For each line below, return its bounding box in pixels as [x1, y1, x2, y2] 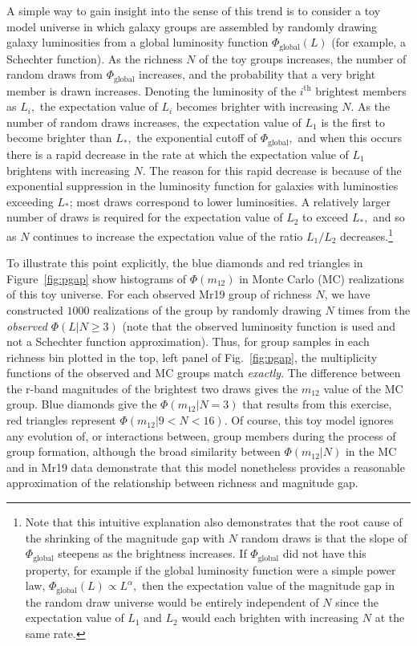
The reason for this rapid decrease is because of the [149, 161, 402, 178]
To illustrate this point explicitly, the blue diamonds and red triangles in [6, 254, 363, 271]
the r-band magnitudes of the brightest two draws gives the [6, 380, 298, 396]
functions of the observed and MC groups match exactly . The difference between [6, 364, 401, 381]
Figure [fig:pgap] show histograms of [6, 270, 187, 286]
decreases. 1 [340, 225, 394, 244]
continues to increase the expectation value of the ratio [33, 227, 303, 244]
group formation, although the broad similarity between [6, 443, 281, 460]
